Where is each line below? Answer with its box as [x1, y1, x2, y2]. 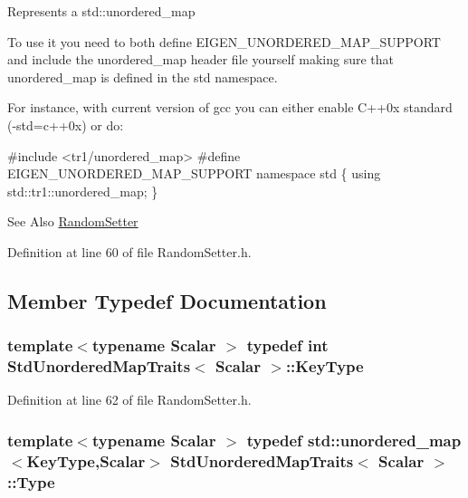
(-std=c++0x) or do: [7, 115, 124, 134]
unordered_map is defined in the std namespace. [7, 67, 278, 86]
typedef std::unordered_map [246, 428, 462, 451]
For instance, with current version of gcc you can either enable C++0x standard [7, 98, 453, 117]
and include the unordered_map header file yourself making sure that [7, 50, 394, 69]
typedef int [246, 334, 329, 357]
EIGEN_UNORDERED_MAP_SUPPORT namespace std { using [7, 164, 381, 183]
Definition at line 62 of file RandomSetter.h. [7, 390, 252, 409]
